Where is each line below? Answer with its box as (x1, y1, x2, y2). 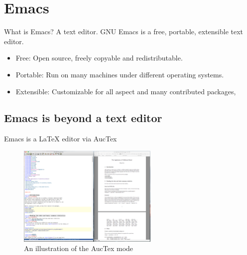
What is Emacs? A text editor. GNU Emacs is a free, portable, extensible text (4, 26, 244, 37)
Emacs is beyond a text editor (4, 110, 162, 126)
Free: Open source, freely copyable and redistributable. (15, 53, 183, 63)
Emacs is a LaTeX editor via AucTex (4, 133, 117, 144)
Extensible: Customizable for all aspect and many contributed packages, (15, 86, 236, 96)
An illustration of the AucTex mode (24, 243, 133, 254)
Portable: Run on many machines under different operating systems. (15, 69, 224, 79)
